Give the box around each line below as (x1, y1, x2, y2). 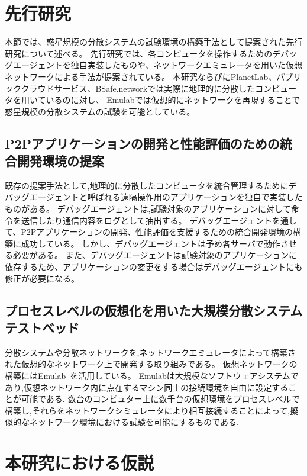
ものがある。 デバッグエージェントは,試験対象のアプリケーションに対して (5, 202, 291, 215)
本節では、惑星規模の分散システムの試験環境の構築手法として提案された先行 (5, 36, 303, 48)
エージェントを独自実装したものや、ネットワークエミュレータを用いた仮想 (12, 59, 303, 71)
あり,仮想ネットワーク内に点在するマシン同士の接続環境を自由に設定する (5, 381, 289, 393)
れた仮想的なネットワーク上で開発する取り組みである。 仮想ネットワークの (5, 358, 298, 370)
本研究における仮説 (5, 451, 154, 475)
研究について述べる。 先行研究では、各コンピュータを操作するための (5, 47, 273, 59)
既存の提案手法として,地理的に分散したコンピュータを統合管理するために (5, 179, 289, 191)
